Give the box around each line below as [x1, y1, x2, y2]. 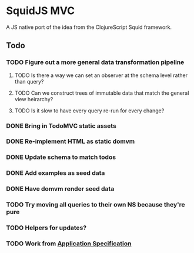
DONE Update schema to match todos [6, 153, 116, 161]
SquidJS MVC [6, 4, 75, 18]
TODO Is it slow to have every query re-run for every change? [14, 107, 165, 114]
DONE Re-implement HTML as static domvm [6, 137, 135, 145]
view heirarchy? [14, 95, 53, 102]
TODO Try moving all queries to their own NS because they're [6, 201, 185, 209]
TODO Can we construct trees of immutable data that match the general [14, 89, 189, 96]
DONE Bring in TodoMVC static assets [6, 122, 116, 130]
